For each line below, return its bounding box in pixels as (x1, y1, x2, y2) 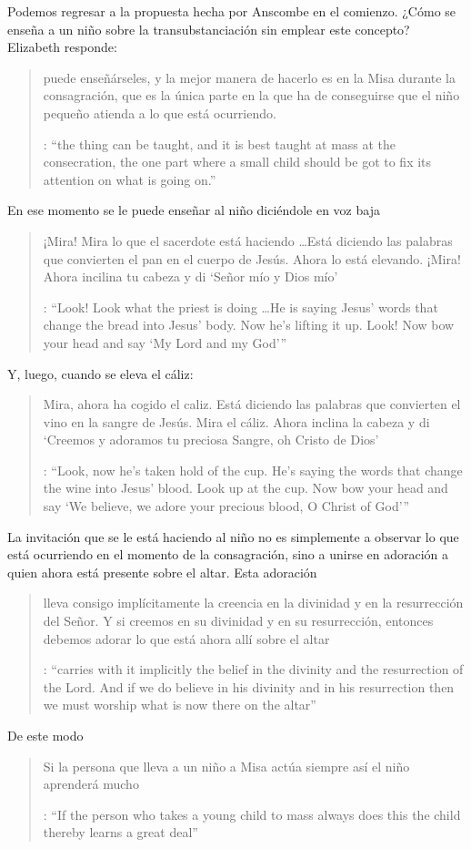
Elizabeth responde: (7, 37, 117, 56)
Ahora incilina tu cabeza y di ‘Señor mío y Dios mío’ (43, 267, 338, 286)
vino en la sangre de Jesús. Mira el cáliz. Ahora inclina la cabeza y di (43, 412, 430, 431)
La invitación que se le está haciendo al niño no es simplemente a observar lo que (7, 527, 459, 546)
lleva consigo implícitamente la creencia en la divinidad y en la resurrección (43, 593, 464, 612)
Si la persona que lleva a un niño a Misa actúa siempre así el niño (43, 756, 410, 775)
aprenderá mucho (43, 774, 139, 793)
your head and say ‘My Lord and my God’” (43, 332, 287, 352)
